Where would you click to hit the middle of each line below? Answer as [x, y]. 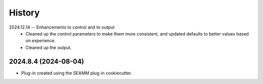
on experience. [41, 41]
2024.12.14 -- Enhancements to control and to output [62, 27]
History [24, 13]
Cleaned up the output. [49, 47]
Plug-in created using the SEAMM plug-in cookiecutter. [77, 73]
